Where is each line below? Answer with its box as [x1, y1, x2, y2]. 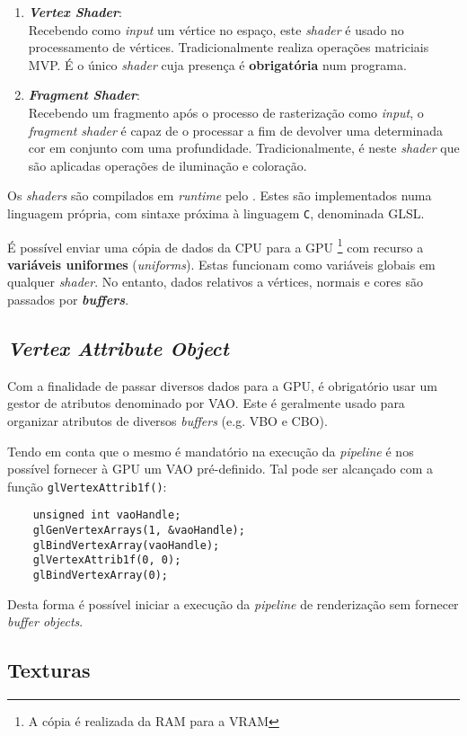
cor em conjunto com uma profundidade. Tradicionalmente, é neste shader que [28, 138, 460, 157]
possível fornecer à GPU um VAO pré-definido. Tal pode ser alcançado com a [7, 459, 433, 478]
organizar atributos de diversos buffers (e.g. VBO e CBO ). [7, 412, 328, 430]
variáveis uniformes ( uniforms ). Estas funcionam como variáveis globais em [7, 254, 436, 273]
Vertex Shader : [28, 3, 122, 21]
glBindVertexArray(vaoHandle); [32, 538, 220, 552]
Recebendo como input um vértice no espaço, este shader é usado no [28, 20, 404, 39]
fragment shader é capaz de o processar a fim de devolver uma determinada [28, 120, 443, 139]
